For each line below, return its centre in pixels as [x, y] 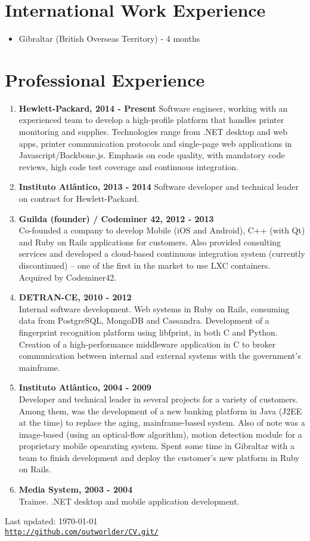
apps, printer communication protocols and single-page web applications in [155, 143]
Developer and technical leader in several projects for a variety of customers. [158, 399]
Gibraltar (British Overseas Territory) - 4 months [109, 39]
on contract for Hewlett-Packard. [79, 198]
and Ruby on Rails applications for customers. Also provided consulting [150, 242]
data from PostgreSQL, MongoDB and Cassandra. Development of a [144, 320]
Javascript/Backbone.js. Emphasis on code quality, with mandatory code [152, 155]
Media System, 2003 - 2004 [76, 489]
